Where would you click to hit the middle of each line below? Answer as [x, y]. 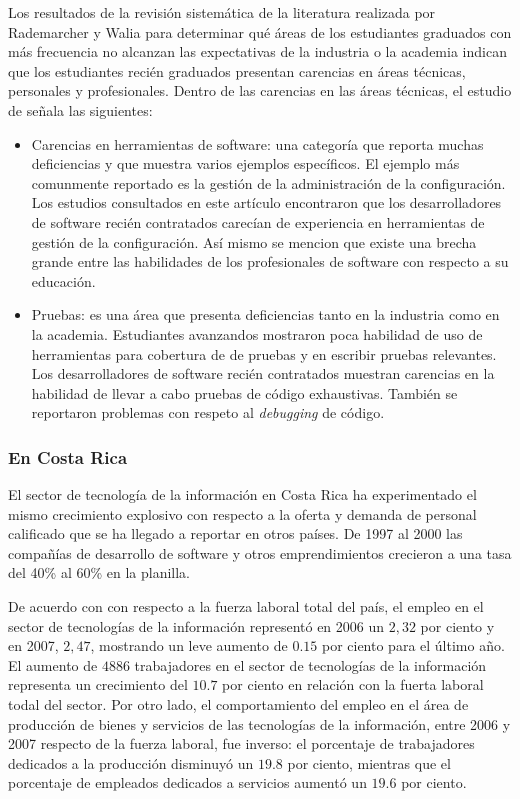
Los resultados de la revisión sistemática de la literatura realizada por [222, 12]
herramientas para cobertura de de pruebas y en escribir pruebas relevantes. [264, 353]
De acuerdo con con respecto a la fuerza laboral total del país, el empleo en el [246, 606]
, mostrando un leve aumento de [189, 645]
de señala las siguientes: [80, 109]
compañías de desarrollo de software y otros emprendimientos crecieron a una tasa [260, 552]
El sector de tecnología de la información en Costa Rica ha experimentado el [242, 494]
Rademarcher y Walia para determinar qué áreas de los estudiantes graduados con [260, 31]
